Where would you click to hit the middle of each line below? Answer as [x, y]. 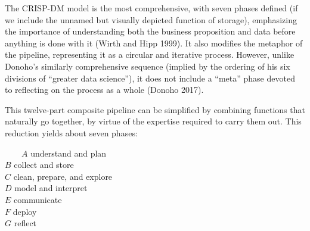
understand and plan [69, 153]
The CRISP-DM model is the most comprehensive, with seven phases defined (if [151, 8]
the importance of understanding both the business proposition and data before [150, 31]
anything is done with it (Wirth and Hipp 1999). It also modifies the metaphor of [154, 43]
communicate [38, 199]
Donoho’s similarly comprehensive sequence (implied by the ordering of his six [148, 66]
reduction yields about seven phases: [71, 132]
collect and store [44, 165]
